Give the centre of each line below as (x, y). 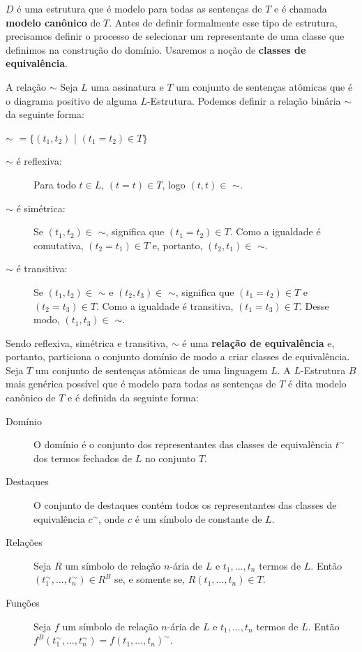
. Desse (314, 305)
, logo (174, 184)
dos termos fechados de (83, 458)
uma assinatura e (127, 86)
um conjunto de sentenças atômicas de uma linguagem (151, 370)
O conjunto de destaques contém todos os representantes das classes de (185, 505)
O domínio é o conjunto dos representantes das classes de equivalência (183, 444)
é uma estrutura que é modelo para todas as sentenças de (139, 8)
